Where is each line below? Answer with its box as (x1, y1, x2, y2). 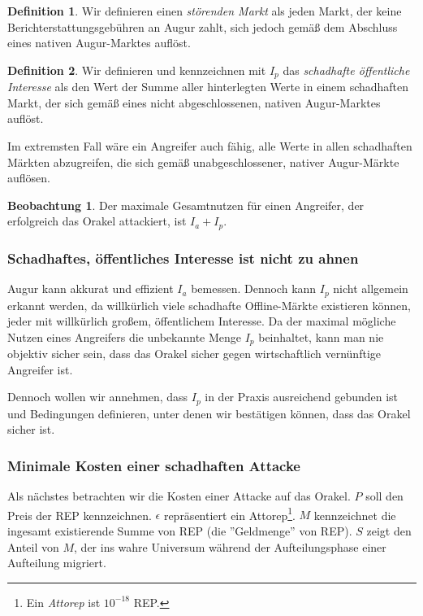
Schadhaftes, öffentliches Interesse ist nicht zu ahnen (7, 247, 359, 268)
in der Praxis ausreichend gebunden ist (205, 388, 399, 405)
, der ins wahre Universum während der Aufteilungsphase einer (74, 538, 386, 555)
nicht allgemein (333, 280, 408, 297)
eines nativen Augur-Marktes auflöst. (7, 34, 191, 51)
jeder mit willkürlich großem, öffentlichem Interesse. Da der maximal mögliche (7, 312, 396, 330)
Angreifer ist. (7, 360, 73, 378)
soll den (365, 487, 404, 505)
